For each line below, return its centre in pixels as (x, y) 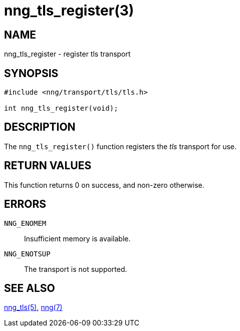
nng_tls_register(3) (69, 11)
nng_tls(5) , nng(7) (33, 307)
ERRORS (25, 204)
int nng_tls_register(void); (61, 108)
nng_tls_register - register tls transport (67, 54)
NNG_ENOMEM (25, 223)
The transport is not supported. (76, 269)
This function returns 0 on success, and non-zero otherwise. (104, 185)
